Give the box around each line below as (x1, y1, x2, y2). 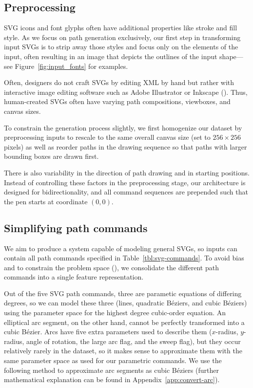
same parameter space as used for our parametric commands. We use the (4, 355, 222, 366)
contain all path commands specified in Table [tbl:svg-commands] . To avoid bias (4, 253, 244, 263)
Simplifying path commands (4, 220, 148, 235)
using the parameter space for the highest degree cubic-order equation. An (4, 307, 226, 318)
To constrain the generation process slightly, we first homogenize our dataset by (4, 122, 242, 132)
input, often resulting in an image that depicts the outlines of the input (4, 51, 217, 61)
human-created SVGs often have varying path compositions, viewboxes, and (4, 96, 231, 107)
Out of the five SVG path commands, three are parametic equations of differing (4, 288, 242, 298)
